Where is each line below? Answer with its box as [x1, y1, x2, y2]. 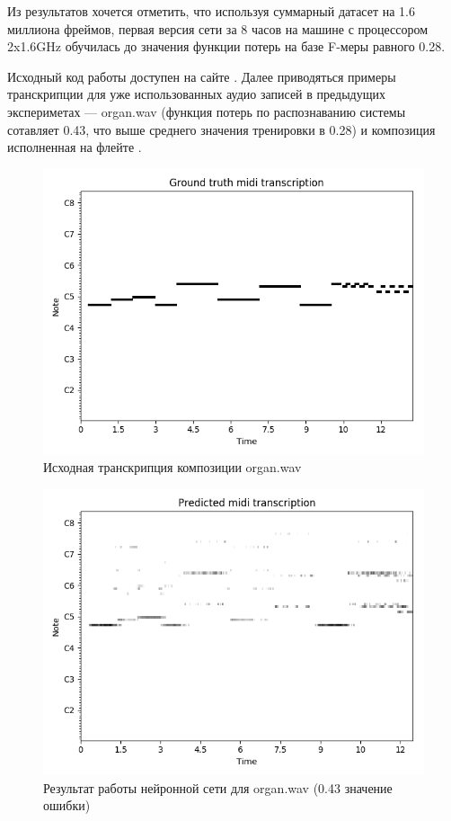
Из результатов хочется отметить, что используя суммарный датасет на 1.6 [7, 2, 415, 20]
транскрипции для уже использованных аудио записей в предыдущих [7, 85, 385, 103]
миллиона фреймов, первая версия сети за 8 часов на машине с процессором [7, 19, 429, 38]
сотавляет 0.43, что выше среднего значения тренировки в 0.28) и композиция [7, 120, 436, 138]
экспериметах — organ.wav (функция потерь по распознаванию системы [7, 102, 406, 120]
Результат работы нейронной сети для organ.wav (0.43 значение [43, 778, 393, 797]
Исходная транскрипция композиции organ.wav [43, 458, 302, 477]
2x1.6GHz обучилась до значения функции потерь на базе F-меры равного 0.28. [7, 37, 446, 56]
